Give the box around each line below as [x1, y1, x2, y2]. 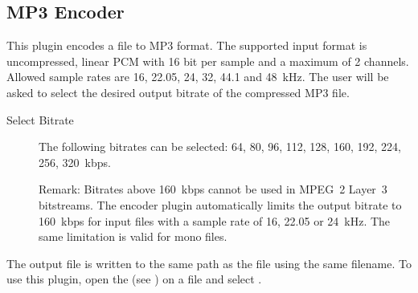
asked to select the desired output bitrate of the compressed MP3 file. [6, 83, 350, 100]
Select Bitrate [6, 111, 74, 128]
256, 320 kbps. [39, 153, 111, 170]
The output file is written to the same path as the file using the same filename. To [6, 254, 412, 271]
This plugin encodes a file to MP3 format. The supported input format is [6, 37, 367, 54]
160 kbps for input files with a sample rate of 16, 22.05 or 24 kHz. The [39, 212, 391, 229]
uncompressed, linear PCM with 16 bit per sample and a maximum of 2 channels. [6, 52, 409, 69]
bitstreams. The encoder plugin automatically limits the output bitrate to [39, 196, 402, 213]
